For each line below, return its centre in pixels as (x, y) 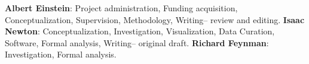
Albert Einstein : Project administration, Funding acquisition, (121, 8)
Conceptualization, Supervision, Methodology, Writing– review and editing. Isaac (155, 19)
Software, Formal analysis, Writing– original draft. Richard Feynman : (137, 42)
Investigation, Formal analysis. (61, 54)
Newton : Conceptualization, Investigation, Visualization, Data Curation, (140, 31)
